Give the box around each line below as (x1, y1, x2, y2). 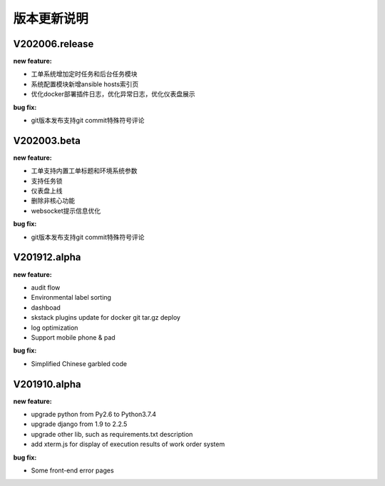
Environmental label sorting (31, 293, 112, 302)
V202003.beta (13, 134, 81, 146)
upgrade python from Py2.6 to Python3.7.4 (31, 410, 157, 418)
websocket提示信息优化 (31, 206, 101, 215)
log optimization (31, 323, 78, 332)
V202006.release (13, 38, 94, 50)
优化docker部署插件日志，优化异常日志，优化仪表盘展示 (31, 90, 195, 98)
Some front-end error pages (31, 466, 114, 475)
